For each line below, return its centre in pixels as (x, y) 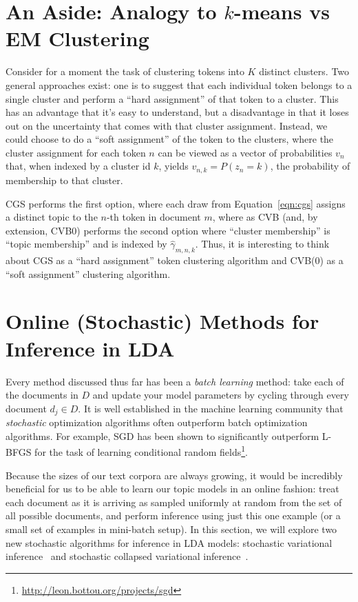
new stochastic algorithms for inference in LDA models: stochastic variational (169, 542)
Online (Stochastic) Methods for (162, 321)
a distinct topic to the (52, 217)
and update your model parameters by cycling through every (221, 395)
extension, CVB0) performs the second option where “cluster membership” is (168, 230)
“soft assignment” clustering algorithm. (88, 273)
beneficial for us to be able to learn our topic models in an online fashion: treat (172, 489)
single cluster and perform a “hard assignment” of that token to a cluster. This (172, 98)
